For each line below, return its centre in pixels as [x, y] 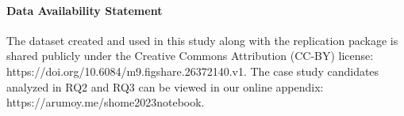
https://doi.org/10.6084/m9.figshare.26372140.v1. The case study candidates [193, 71]
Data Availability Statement [85, 10]
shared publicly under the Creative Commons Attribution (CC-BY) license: [190, 56]
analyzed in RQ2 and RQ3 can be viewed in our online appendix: [165, 86]
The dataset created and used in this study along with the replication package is [202, 40]
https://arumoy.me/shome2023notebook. [106, 102]
